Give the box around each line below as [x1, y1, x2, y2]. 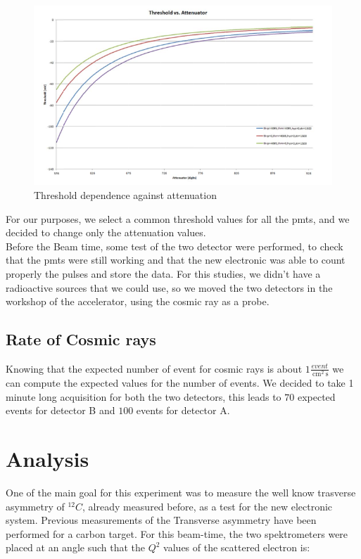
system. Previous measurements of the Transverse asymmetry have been [6, 513, 317, 527]
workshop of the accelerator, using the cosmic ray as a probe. [6, 294, 270, 309]
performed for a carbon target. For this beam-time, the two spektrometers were [6, 526, 348, 541]
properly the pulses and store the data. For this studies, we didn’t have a [6, 266, 321, 281]
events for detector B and [6, 403, 115, 418]
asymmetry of [6, 499, 65, 513]
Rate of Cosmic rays [6, 328, 156, 350]
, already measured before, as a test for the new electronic [82, 499, 333, 513]
